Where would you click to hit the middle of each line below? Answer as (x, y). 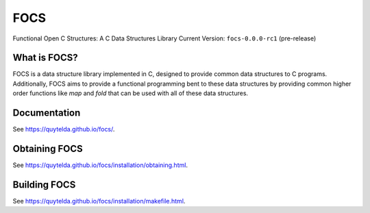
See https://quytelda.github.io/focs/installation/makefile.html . (99, 201)
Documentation (47, 113)
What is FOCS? (45, 58)
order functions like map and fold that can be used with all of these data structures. (131, 93)
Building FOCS (44, 185)
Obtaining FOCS (48, 148)
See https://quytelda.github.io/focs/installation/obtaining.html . (100, 165)
